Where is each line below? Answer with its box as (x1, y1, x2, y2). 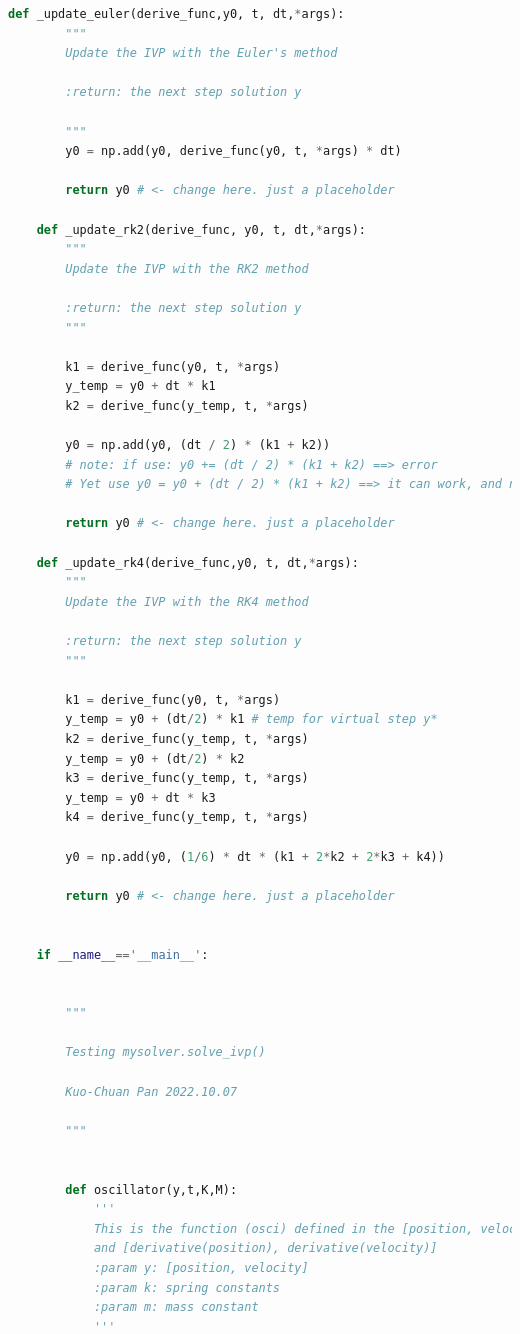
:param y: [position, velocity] (93, 1261, 309, 1275)
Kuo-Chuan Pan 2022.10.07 (65, 1084, 238, 1099)
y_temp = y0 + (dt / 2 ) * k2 (65, 751, 245, 766)
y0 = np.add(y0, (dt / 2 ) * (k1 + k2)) (65, 438, 331, 453)
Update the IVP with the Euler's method (65, 46, 338, 61)
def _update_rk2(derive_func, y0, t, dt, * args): (36, 222, 366, 237)
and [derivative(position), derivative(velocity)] (93, 1241, 438, 1256)
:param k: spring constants (93, 1280, 281, 1295)
